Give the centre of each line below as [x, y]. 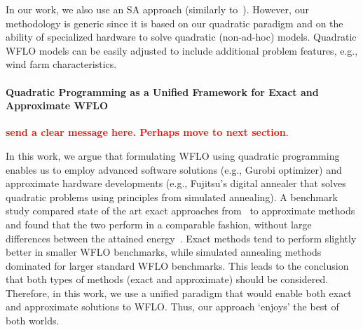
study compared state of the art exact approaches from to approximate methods [180, 211]
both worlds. [33, 321]
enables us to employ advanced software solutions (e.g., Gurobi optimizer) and [174, 169]
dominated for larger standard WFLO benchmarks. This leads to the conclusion [177, 265]
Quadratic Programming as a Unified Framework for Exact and [162, 91]
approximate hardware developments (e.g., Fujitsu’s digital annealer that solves [176, 183]
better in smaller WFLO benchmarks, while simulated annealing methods [164, 252]
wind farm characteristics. [61, 64]
